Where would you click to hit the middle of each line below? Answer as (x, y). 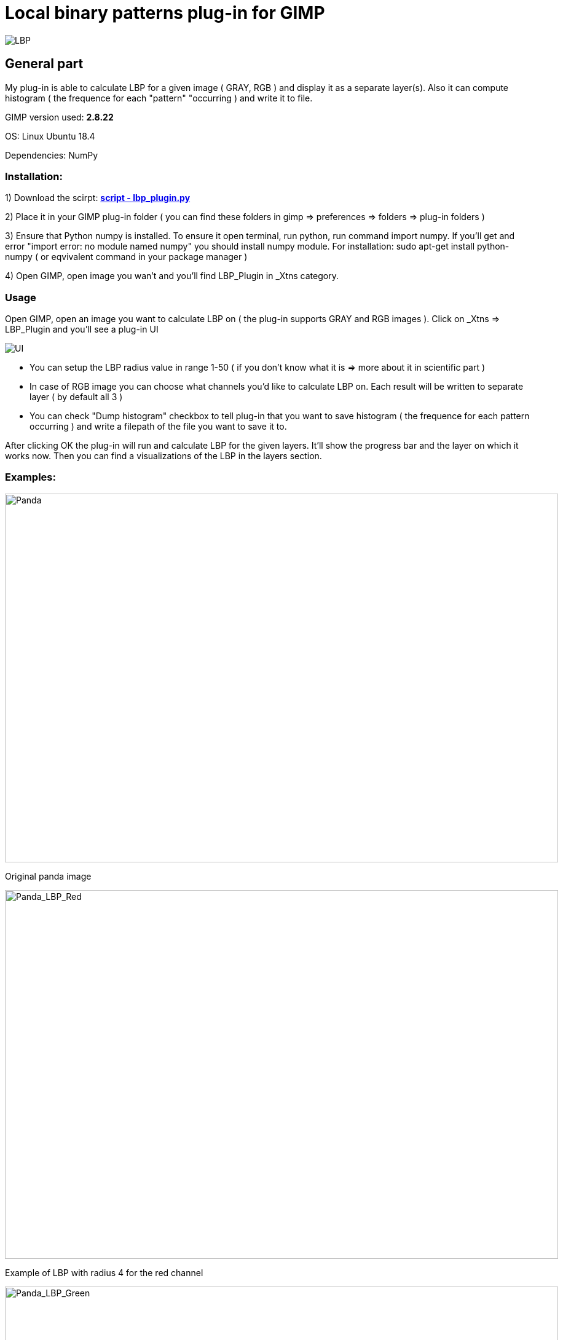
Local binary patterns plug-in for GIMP (165, 13)
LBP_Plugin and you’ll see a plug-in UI (82, 329)
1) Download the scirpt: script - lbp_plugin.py (98, 198)
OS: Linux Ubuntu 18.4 (50, 136)
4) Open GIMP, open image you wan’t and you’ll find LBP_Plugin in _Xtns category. (172, 276)
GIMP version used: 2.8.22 (59, 117)
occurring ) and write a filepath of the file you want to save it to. (158, 427)
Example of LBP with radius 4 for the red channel (104, 1272)
